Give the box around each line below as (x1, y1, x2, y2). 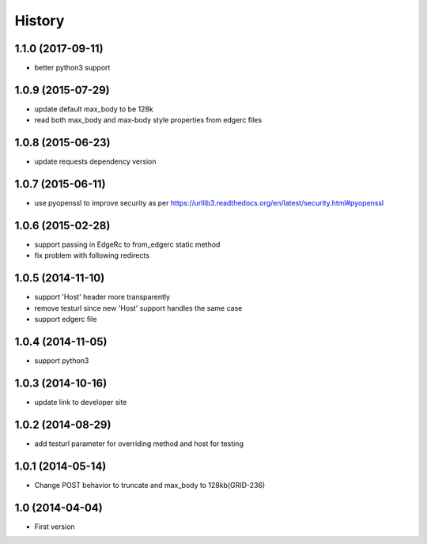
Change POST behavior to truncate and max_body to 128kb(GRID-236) (34, 480, 266, 489)
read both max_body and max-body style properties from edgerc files (34, 115, 263, 125)
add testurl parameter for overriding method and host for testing (34, 439, 244, 448)
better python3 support (34, 63, 111, 73)
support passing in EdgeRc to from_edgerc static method (34, 240, 221, 249)
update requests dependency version (34, 157, 157, 166)
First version (34, 522, 75, 531)
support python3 (34, 356, 89, 365)
